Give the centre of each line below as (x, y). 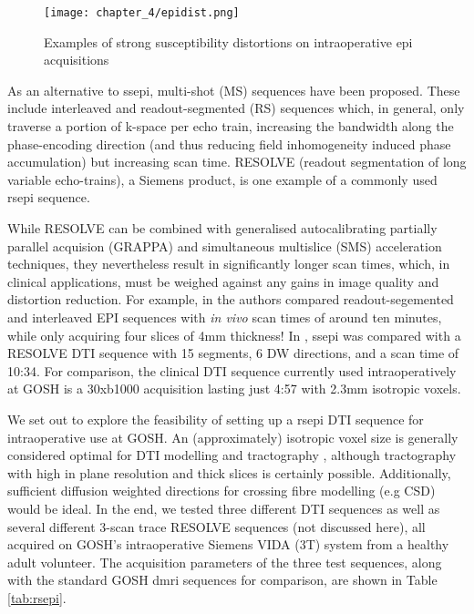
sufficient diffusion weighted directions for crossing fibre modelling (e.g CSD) (222, 491)
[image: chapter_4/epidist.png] (142, 13)
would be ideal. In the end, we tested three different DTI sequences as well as (224, 508)
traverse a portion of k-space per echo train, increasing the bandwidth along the (231, 126)
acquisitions (77, 60)
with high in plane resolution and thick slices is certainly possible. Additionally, (229, 472)
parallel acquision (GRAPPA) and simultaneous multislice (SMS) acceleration (225, 246)
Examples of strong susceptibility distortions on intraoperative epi (228, 41)
